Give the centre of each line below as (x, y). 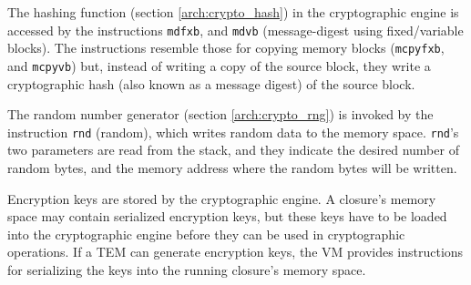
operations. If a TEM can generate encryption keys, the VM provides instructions (235, 252)
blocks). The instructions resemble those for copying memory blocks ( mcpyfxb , (226, 48)
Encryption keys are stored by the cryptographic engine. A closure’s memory (222, 198)
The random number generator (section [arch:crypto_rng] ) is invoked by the (220, 114)
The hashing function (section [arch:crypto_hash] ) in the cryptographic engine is (233, 12)
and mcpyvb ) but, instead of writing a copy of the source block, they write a (219, 65)
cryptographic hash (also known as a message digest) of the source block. (211, 83)
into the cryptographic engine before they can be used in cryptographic (206, 234)
